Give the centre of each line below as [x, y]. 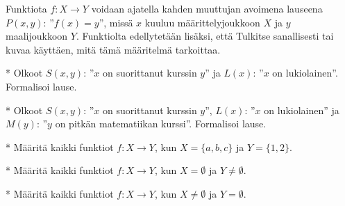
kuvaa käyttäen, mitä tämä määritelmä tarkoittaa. [113, 49]
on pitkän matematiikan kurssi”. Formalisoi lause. [161, 124]
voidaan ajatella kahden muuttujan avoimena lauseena [207, 8]
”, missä [116, 22]
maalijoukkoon [37, 36]
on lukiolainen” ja [302, 110]
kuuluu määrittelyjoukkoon [202, 22]
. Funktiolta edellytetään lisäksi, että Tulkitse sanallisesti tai [205, 36]
